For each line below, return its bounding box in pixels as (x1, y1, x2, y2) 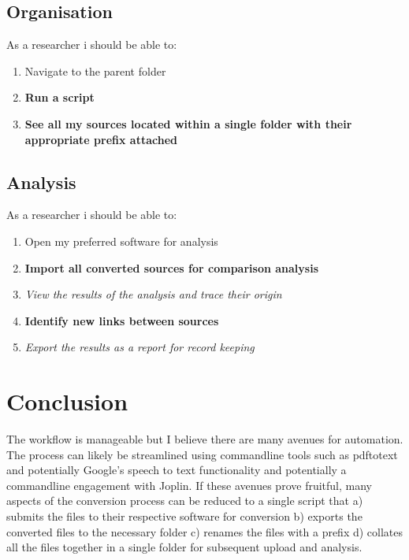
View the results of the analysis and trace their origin (24, 286, 282, 302)
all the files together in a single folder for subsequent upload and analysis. (6, 539, 363, 555)
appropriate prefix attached (24, 131, 177, 147)
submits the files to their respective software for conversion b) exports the (6, 508, 363, 525)
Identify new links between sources (24, 312, 219, 328)
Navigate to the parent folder (24, 62, 166, 79)
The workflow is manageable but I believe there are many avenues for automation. (6, 431, 403, 447)
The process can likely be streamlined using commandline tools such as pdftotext (6, 446, 398, 462)
